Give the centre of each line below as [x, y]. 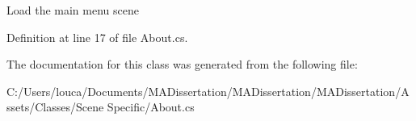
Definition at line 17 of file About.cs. [97, 37]
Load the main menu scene [73, 10]
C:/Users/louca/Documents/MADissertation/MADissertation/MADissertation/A [208, 91]
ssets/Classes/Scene [55, 107]
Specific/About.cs [151, 107]
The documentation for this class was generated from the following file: [182, 64]
